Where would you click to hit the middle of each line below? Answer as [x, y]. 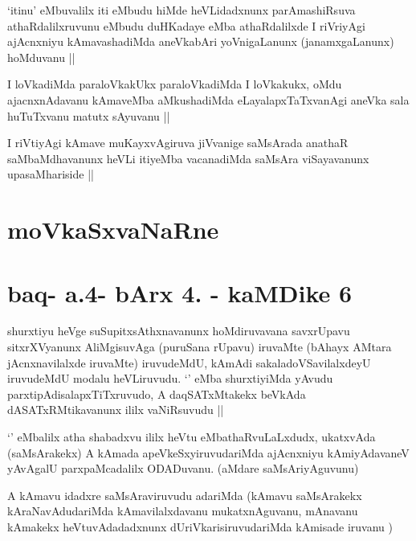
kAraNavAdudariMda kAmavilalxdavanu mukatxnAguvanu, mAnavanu [183, 511]
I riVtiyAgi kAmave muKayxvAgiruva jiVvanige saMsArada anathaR [178, 143]
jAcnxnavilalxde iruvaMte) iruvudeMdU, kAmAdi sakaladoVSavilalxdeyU [189, 362]
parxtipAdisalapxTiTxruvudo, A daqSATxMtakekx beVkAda [157, 393]
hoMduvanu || [41, 57]
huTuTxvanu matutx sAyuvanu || [89, 115]
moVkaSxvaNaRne [113, 230]
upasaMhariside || [51, 174]
